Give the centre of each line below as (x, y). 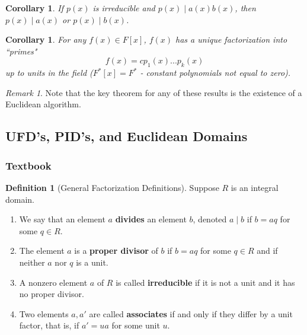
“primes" (21, 51)
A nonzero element (53, 282)
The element (42, 251)
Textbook (28, 165)
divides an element (151, 219)
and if (267, 251)
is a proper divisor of (116, 251)
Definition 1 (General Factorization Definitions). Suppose (112, 187)
